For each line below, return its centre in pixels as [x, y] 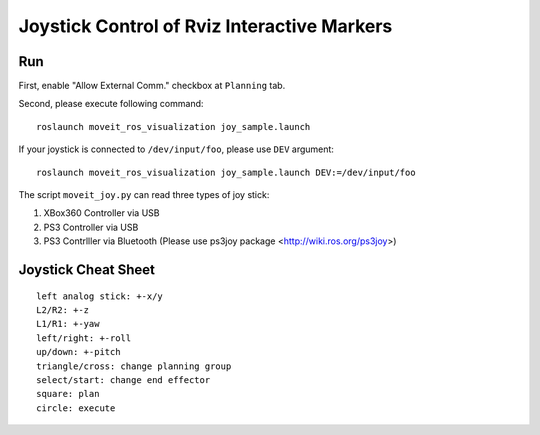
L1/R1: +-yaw [68, 324]
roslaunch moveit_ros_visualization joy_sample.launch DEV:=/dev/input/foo [226, 172]
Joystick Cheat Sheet [86, 269]
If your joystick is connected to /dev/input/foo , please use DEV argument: [176, 149]
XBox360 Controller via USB [101, 213]
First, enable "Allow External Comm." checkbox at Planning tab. [152, 86]
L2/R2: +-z [63, 309]
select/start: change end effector [123, 379]
